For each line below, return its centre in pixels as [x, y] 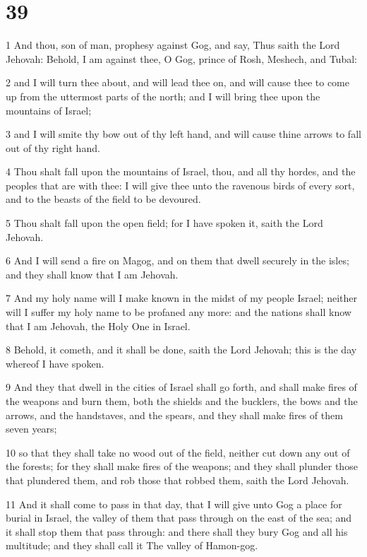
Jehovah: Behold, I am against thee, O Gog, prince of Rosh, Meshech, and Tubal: [181, 58]
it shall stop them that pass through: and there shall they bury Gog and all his [177, 531]
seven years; [31, 429]
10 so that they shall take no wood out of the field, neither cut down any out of [178, 452]
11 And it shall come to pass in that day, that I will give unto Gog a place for [174, 504]
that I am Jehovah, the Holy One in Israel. [98, 326]
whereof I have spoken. [55, 363]
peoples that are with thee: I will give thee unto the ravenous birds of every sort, [180, 185]
